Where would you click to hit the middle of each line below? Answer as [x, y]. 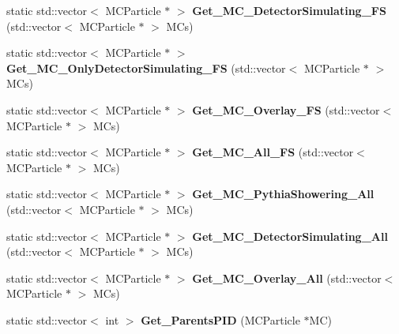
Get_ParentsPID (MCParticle [220, 319]
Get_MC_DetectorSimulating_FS [289, 10]
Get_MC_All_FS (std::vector [273, 152]
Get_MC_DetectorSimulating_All [290, 236]
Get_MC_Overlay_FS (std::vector [286, 109]
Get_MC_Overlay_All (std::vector [287, 278]
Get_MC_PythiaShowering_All [283, 194]
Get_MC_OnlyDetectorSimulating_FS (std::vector [146, 68]
